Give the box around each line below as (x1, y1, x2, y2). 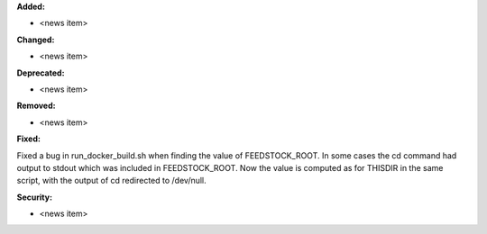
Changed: (16, 34, 55, 45)
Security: (16, 192, 53, 202)
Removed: (16, 100, 56, 112)
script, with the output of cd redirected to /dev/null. (16, 175, 207, 186)
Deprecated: (16, 67, 65, 78)
